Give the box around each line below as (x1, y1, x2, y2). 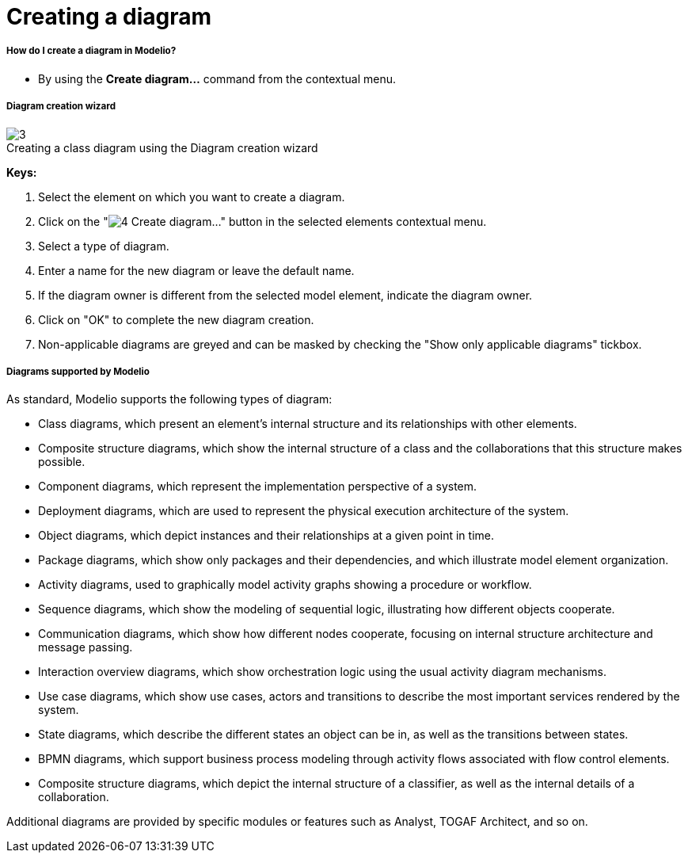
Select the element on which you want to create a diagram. (38, 189, 345, 204)
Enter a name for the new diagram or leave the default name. (38, 263, 355, 277)
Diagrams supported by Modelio (6, 365, 150, 377)
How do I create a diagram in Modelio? (6, 45, 177, 57)
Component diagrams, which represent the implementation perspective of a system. (38, 479, 477, 494)
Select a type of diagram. (38, 239, 169, 253)
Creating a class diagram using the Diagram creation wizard (6, 140, 318, 155)
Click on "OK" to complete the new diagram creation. (38, 312, 314, 326)
